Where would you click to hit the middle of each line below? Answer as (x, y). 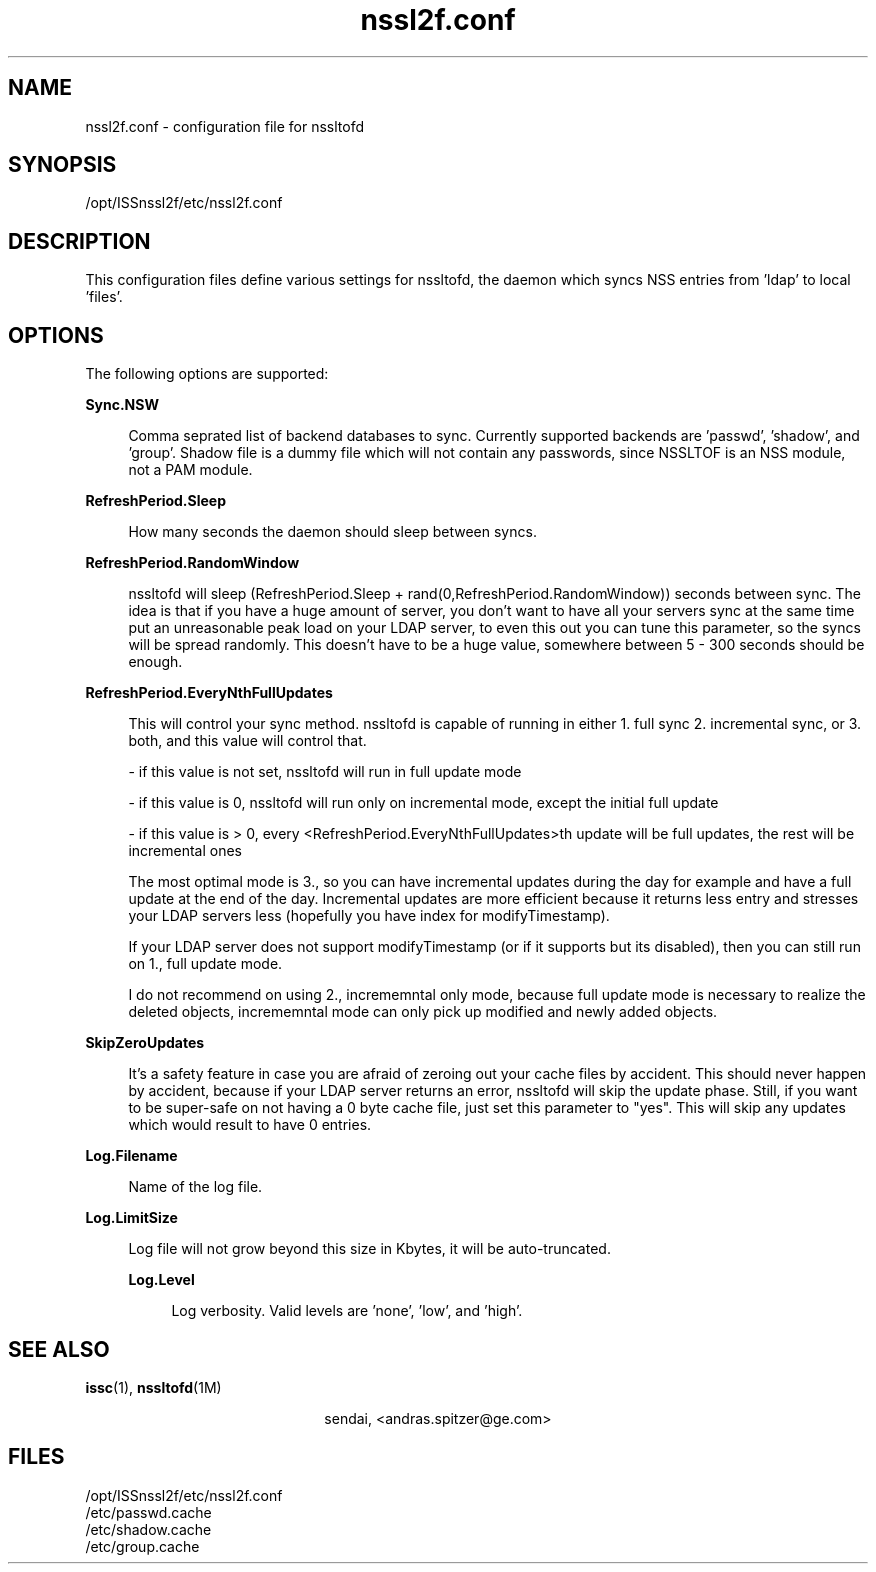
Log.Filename (131, 1156)
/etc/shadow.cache (148, 1529)
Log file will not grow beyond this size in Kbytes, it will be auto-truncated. (369, 1249)
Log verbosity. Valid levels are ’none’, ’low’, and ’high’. (347, 1311)
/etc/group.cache (142, 1546)
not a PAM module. (190, 470)
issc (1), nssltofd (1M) (153, 1387)
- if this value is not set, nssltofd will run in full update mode (325, 772)
